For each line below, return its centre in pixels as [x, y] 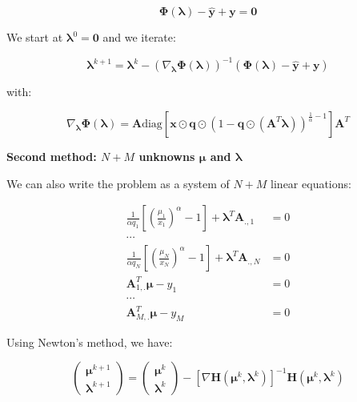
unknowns [167, 156]
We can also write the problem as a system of [118, 183]
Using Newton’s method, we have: [90, 342]
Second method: [52, 156]
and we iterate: [139, 37]
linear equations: [311, 183]
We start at [35, 37]
